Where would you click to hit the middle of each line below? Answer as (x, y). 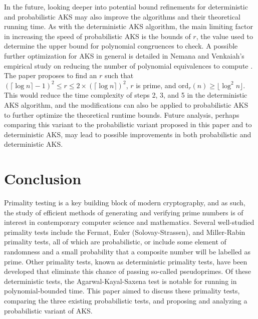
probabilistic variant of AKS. (48, 310)
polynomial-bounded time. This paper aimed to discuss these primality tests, (122, 291)
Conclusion (43, 179)
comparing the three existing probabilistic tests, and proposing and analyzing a (126, 300)
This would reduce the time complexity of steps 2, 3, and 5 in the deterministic (126, 95)
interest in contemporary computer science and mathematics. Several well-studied (129, 222)
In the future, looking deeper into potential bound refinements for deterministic (126, 7)
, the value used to (224, 36)
